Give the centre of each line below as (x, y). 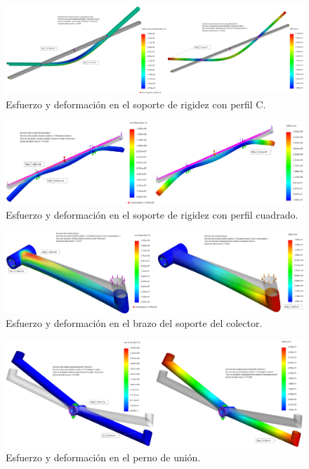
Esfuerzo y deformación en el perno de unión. (103, 457)
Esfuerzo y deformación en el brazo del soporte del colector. (134, 323)
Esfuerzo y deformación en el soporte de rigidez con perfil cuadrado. (152, 214)
